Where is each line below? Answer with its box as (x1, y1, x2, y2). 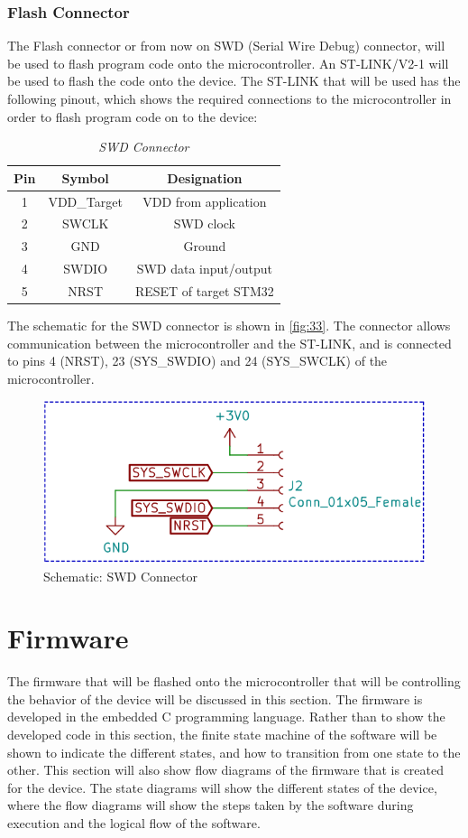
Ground (183, 237, 226, 256)
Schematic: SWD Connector (43, 566, 197, 585)
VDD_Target (48, 191, 123, 210)
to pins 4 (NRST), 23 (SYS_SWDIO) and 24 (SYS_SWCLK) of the (7, 351, 388, 370)
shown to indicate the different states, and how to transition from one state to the (7, 742, 461, 761)
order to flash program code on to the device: (7, 107, 258, 126)
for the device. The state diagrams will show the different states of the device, (7, 777, 437, 796)
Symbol (61, 168, 109, 187)
